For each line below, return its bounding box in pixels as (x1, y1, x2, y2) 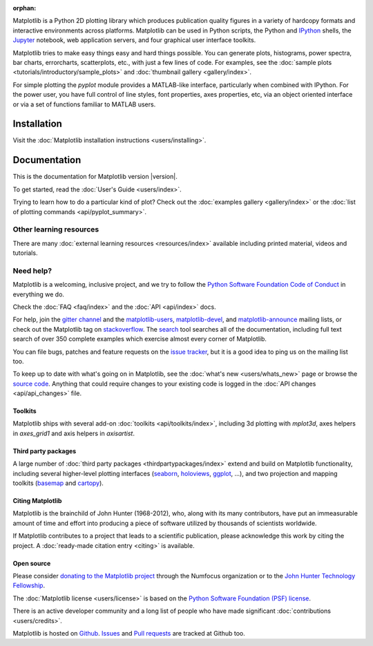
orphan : (12, 4, 37, 12)
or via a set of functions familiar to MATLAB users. (12, 100, 156, 108)
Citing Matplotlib (12, 497, 62, 505)
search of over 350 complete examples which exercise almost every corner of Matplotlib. (12, 335, 267, 343)
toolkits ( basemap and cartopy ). (12, 479, 104, 487)
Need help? (12, 266, 52, 276)
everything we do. (12, 290, 65, 298)
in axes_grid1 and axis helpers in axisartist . (12, 429, 135, 437)
